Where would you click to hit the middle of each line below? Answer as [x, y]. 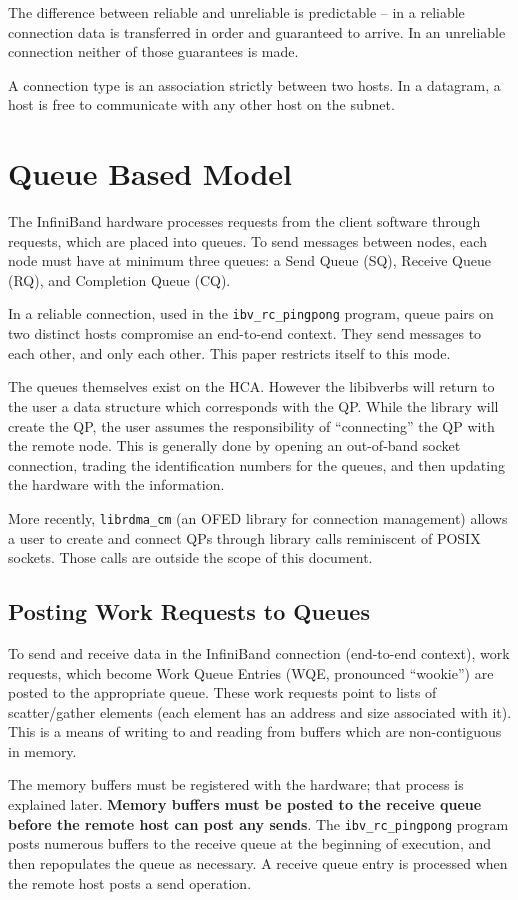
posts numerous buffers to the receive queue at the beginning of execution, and [250, 843]
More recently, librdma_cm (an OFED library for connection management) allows [258, 517]
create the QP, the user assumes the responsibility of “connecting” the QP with [251, 425]
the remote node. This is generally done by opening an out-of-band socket [234, 445]
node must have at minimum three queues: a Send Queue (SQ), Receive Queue [249, 260]
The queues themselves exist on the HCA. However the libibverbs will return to [251, 386]
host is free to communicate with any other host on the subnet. [201, 104]
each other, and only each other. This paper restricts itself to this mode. [229, 352]
